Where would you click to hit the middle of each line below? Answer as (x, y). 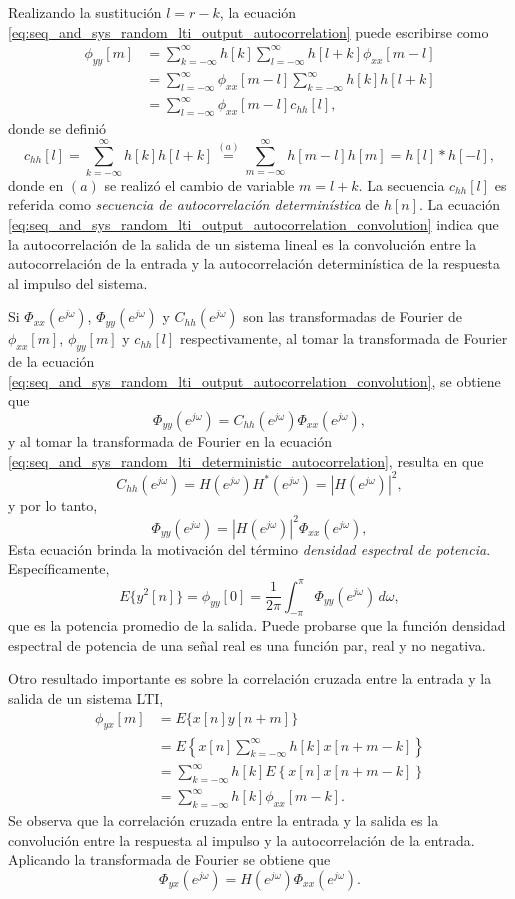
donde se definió (57, 128)
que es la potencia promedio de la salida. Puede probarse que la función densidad (257, 625)
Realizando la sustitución (85, 12)
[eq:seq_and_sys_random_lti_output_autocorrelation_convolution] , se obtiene (254, 380)
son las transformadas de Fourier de (353, 316)
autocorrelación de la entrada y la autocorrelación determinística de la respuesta (254, 263)
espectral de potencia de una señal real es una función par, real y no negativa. (247, 644)
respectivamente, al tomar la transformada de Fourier (343, 338)
